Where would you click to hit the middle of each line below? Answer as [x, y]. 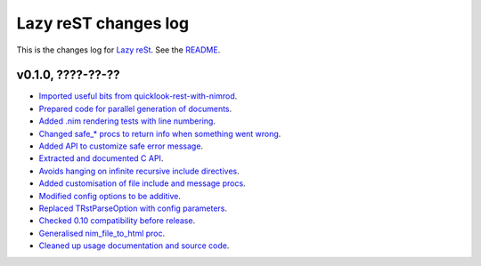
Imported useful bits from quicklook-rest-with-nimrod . [138, 96]
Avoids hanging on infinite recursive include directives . [139, 171]
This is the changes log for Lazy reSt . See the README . [118, 50]
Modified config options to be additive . [110, 196]
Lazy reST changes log [103, 23]
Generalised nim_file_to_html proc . [102, 233]
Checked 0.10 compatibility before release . [117, 221]
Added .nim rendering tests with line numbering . [127, 121]
